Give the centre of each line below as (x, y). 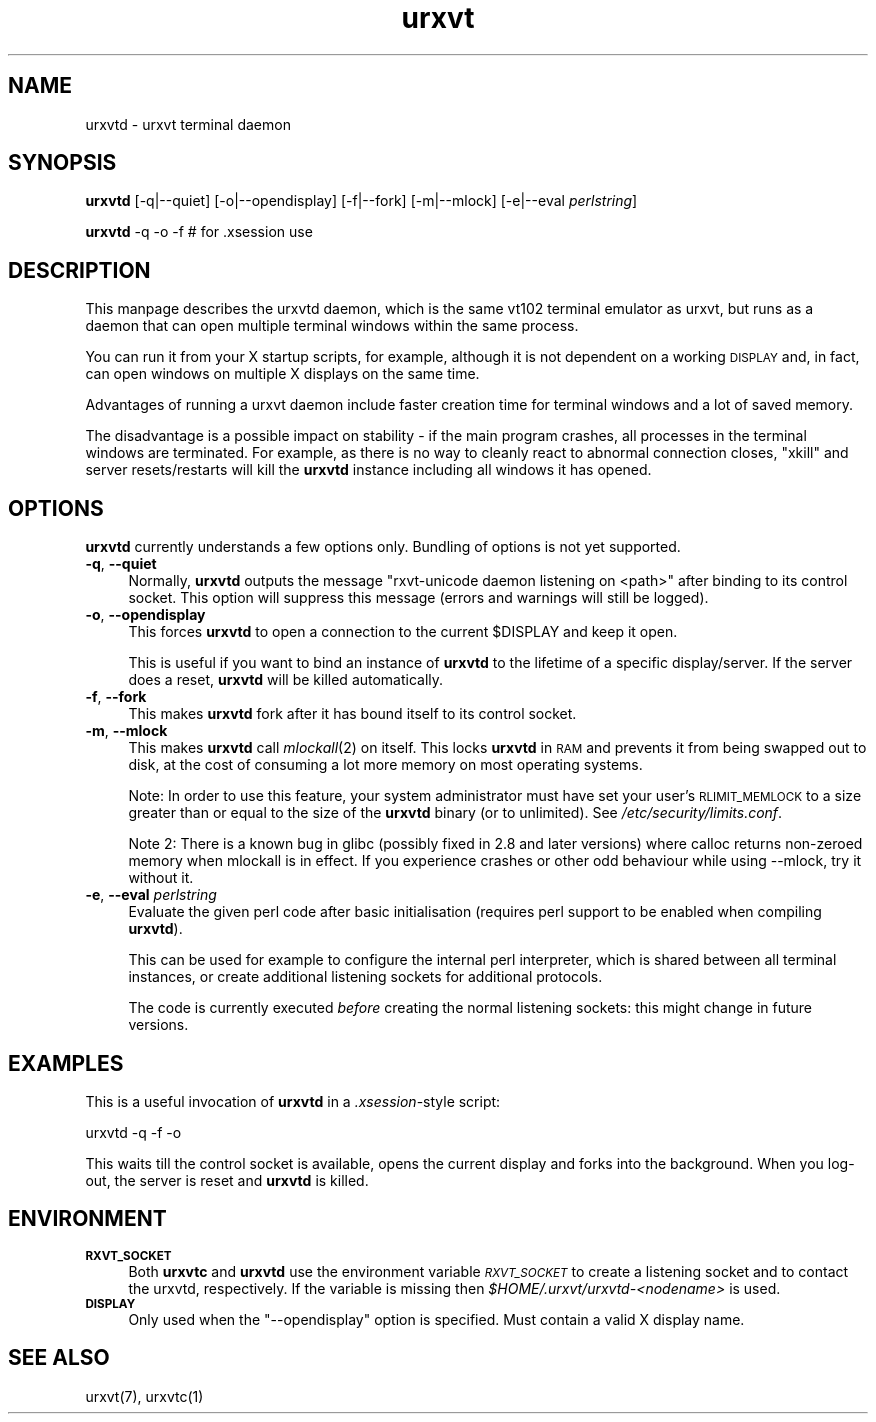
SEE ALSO (59, 1358)
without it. (161, 878)
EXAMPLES (66, 1063)
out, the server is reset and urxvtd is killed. (227, 1180)
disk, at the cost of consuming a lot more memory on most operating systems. (385, 765)
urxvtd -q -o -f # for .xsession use (199, 232)
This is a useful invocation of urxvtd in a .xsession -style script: (293, 1101)
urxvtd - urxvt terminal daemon (188, 124)
